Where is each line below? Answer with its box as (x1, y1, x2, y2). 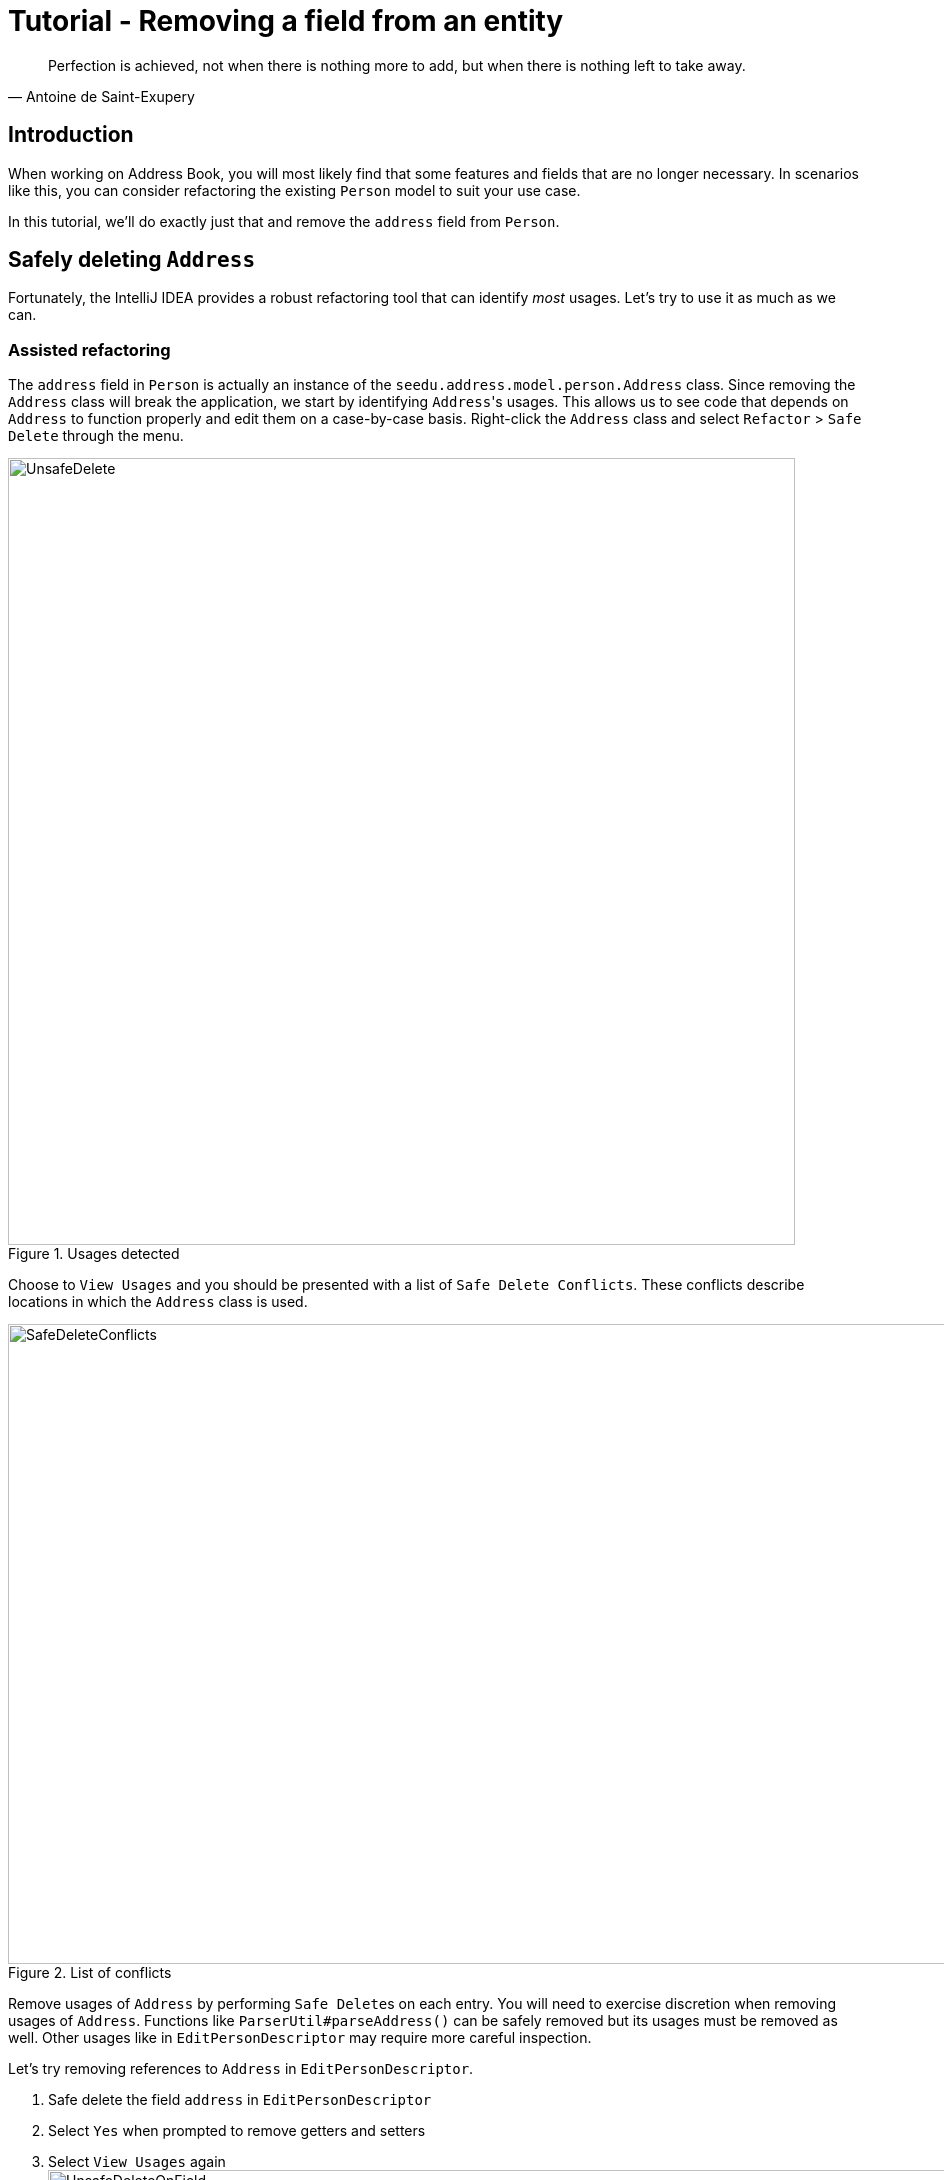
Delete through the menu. (8, 427, 184, 445)
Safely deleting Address (8, 247, 256, 273)
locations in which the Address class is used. (8, 1293, 308, 1311)
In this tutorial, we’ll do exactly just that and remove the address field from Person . (8, 212, 560, 230)
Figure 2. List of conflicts (8, 1964, 172, 1982)
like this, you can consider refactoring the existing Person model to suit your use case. (8, 181, 581, 199)
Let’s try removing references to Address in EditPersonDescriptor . (8, 2060, 474, 2078)
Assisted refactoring (8, 339, 171, 360)
